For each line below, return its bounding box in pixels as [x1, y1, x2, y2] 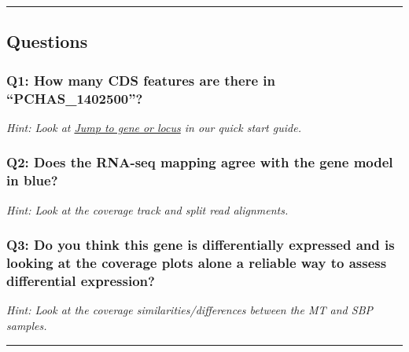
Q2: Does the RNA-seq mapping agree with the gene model [6, 152, 393, 172]
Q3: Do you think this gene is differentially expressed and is [6, 235, 395, 255]
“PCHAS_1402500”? [6, 88, 143, 108]
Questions [6, 29, 88, 53]
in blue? [6, 170, 58, 190]
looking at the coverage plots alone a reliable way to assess [6, 253, 387, 273]
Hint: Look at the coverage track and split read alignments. [6, 201, 289, 218]
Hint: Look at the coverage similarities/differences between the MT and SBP [6, 302, 373, 318]
